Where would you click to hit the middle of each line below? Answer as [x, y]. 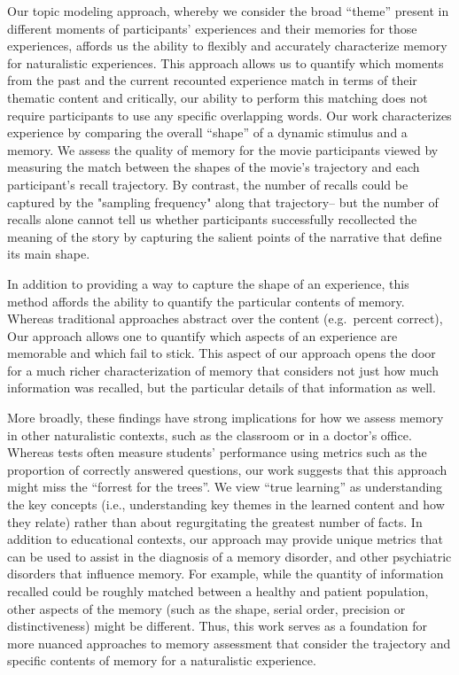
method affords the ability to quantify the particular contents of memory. [206, 301]
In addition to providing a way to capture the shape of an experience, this [208, 283]
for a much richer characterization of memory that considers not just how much [223, 370]
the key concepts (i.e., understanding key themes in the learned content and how [226, 504]
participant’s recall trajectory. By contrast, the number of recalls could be [208, 184]
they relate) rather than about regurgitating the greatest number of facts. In [215, 521]
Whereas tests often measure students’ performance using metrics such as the [217, 452]
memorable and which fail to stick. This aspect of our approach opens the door [222, 353]
